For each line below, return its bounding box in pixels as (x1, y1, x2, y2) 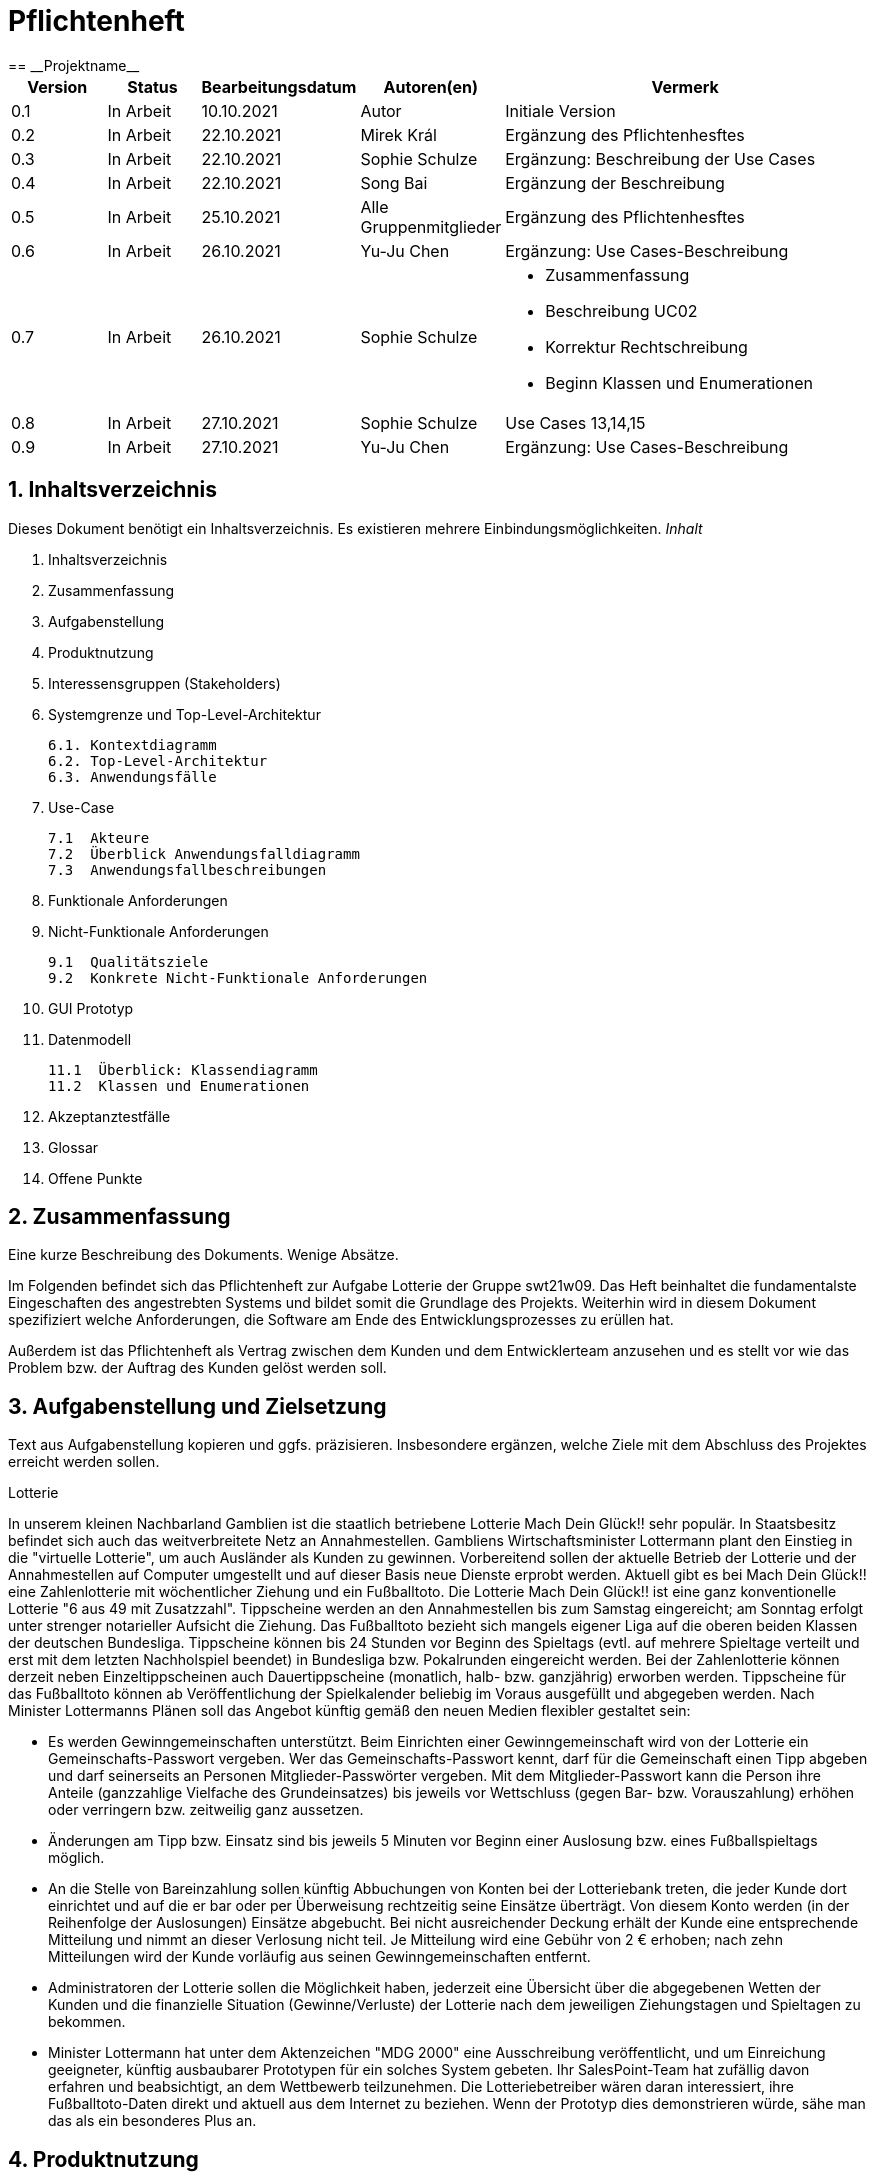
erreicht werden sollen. (8, 1453, 160, 1471)
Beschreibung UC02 (545, 300, 698, 321)
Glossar (48, 1138, 99, 1156)
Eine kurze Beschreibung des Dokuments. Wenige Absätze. (8, 1246, 399, 1264)
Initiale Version (505, 100, 616, 121)
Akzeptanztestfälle (48, 1107, 171, 1125)
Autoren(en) (383, 76, 479, 97)
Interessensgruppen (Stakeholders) (48, 674, 281, 692)
